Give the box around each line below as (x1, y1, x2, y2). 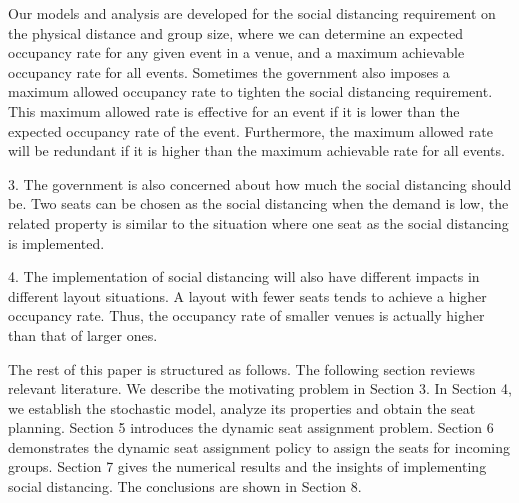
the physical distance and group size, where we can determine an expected (8, 22, 463, 43)
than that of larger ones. (8, 324, 158, 345)
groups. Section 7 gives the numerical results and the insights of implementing (8, 456, 487, 477)
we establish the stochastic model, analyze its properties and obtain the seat (8, 397, 476, 418)
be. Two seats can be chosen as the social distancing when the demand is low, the (8, 193, 509, 214)
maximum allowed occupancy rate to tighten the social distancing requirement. (8, 81, 493, 102)
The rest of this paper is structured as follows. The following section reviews (8, 358, 476, 379)
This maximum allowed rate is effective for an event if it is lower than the (8, 100, 460, 121)
